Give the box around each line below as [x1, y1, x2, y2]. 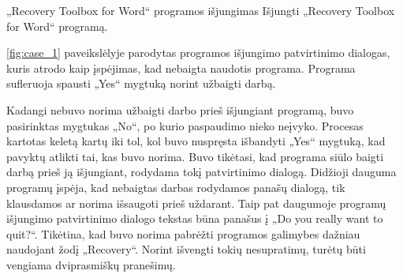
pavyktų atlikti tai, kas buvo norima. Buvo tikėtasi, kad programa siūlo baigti [6, 148, 384, 164]
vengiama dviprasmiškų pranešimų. [6, 256, 176, 272]
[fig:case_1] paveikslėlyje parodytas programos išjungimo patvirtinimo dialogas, [6, 44, 390, 61]
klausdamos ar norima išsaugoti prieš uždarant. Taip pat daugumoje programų [6, 194, 386, 211]
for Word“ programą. [6, 17, 108, 34]
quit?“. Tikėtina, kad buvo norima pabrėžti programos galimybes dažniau [6, 225, 360, 242]
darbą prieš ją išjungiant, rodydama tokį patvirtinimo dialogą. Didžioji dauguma [6, 163, 397, 180]
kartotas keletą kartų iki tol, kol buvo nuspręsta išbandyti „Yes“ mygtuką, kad [6, 133, 386, 149]
